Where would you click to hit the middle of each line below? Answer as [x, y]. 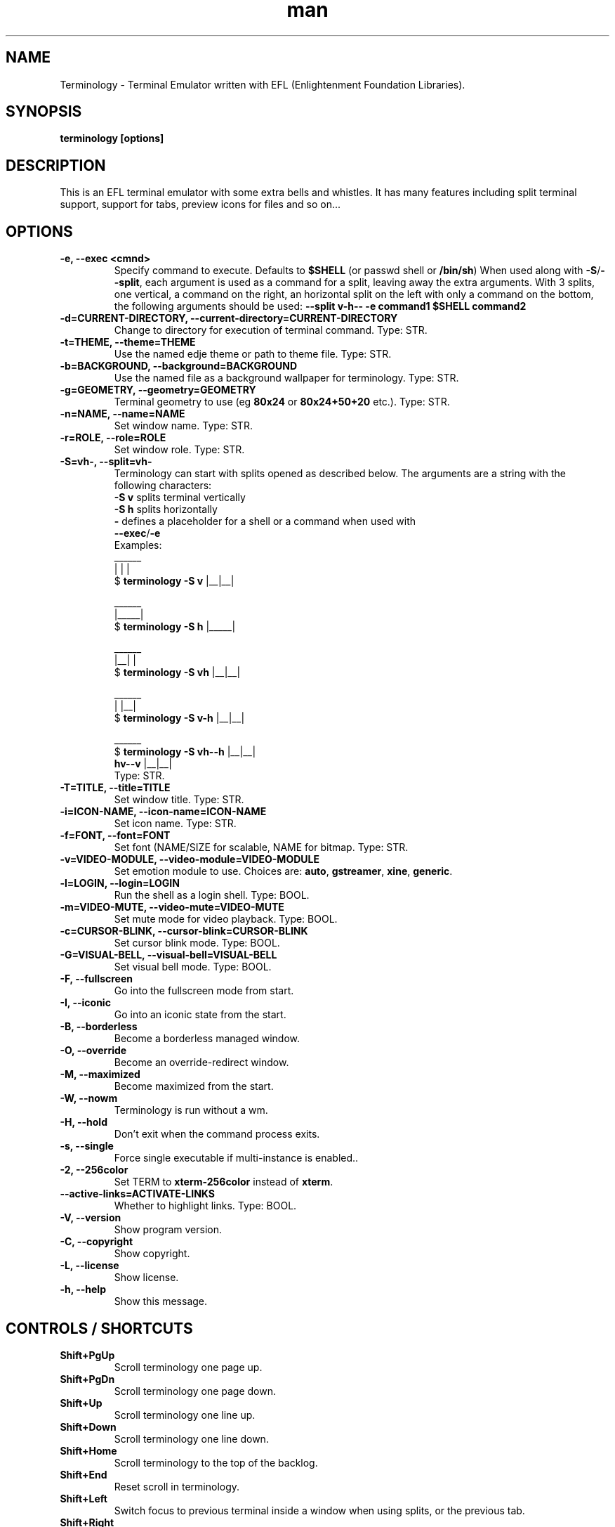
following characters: [163, 486]
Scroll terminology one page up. [188, 1367]
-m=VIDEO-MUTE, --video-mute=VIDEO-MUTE [172, 907]
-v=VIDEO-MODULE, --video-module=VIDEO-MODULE [190, 859]
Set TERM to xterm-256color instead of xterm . [224, 1182]
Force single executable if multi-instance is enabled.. [236, 1158]
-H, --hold [84, 1122]
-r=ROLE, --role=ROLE [113, 438]
